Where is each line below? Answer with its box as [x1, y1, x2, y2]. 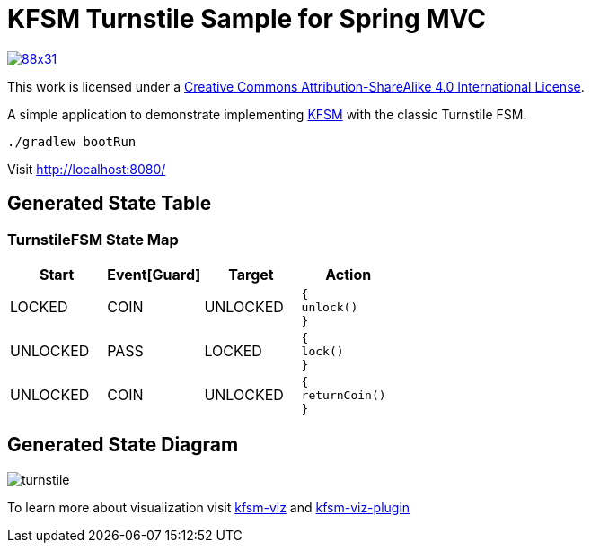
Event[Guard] [107, 265, 201, 284]
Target [228, 265, 274, 284]
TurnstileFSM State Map [7, 230, 179, 249]
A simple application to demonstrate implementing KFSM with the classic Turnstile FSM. [7, 106, 527, 122]
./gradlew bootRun [7, 134, 137, 149]
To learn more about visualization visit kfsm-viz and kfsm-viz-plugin [7, 499, 410, 515]
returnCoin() [301, 388, 386, 402]
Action [325, 265, 372, 284]
